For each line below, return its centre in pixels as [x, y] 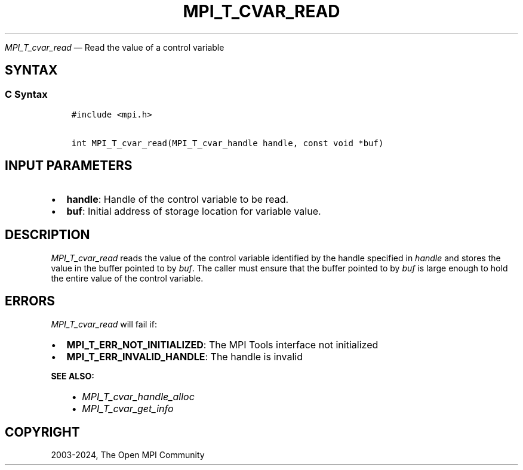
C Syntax [26, 94]
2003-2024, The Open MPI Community [128, 455]
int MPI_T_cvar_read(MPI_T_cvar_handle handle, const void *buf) [227, 143]
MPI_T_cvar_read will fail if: [104, 324]
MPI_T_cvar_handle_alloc [138, 396]
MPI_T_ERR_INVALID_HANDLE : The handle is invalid [184, 356]
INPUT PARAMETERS [69, 166]
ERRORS [30, 301]
